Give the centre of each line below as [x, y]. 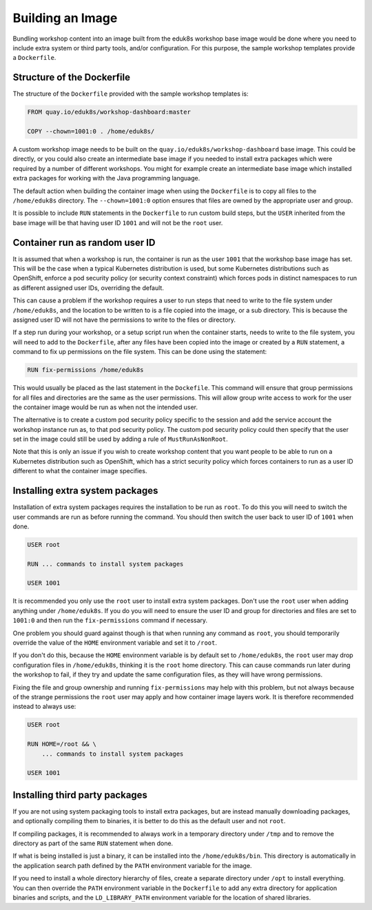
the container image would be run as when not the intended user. [105, 407]
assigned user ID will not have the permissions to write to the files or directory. [124, 320]
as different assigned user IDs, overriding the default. [89, 288]
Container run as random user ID [84, 242]
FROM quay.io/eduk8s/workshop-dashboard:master [109, 112]
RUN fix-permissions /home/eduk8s [85, 370]
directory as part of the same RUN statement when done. [93, 843]
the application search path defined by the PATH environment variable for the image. [132, 865]
